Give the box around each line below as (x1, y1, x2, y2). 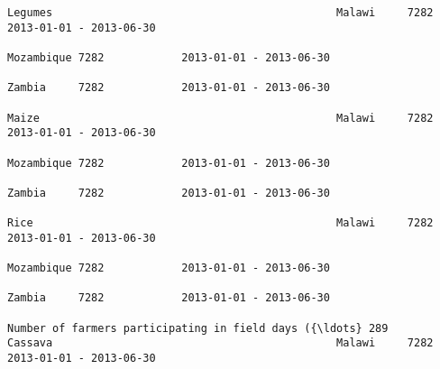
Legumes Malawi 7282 (7, 6, 434, 19)
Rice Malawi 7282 (7, 217, 434, 230)
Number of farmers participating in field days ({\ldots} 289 (7, 321, 389, 335)
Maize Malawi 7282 (7, 111, 434, 125)
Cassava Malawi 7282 (7, 337, 434, 350)
